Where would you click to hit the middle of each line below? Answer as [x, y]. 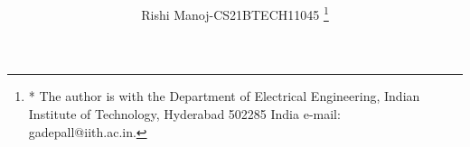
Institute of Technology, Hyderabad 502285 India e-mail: [184, 114]
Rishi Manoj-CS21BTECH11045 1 [235, 13]
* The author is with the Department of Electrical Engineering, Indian [224, 96]
